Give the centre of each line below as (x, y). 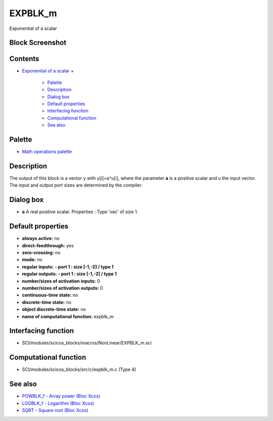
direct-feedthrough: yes (48, 245)
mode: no (32, 260)
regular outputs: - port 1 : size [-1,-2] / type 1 (70, 274)
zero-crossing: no (41, 253)
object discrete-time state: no (54, 310)
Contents (24, 59)
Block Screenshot (38, 43)
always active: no (41, 239)
